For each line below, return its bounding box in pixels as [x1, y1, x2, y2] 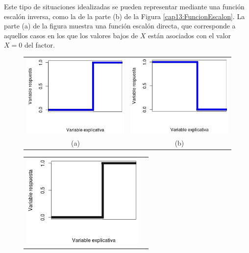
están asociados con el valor [148, 30, 231, 40]
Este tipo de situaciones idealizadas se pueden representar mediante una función [4, 1, 245, 11]
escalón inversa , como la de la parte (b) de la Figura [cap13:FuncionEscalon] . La [4, 11, 245, 21]
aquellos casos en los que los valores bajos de [4, 30, 138, 40]
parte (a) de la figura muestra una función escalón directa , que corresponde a [4, 21, 236, 31]
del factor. [24, 40, 55, 50]
